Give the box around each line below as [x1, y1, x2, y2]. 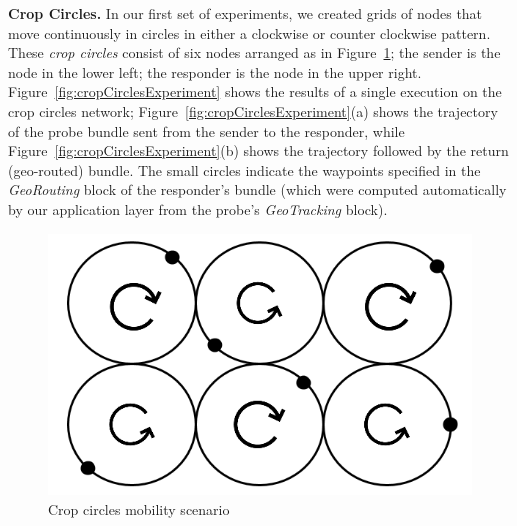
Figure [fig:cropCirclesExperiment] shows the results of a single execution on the [8, 81, 502, 102]
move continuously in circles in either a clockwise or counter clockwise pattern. [8, 22, 491, 43]
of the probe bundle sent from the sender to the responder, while [8, 120, 405, 141]
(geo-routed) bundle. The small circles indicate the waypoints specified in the [8, 159, 481, 180]
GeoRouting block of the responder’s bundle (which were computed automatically [8, 179, 507, 200]
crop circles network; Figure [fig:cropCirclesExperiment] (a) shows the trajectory [8, 100, 498, 121]
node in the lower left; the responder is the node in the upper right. [8, 61, 422, 82]
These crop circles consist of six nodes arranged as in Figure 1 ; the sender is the [8, 42, 501, 63]
